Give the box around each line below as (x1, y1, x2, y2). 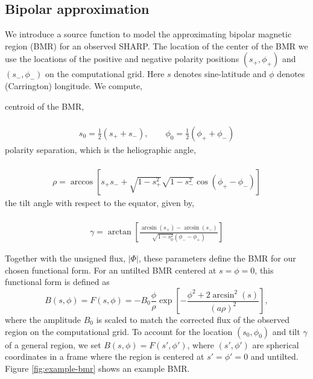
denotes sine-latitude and (174, 67, 267, 80)
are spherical (252, 338, 299, 351)
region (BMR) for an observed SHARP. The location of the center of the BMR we (5, 39, 308, 52)
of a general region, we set (5, 338, 101, 351)
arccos (70, 178, 93, 186)
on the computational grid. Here (45, 67, 165, 80)
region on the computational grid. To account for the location (5, 325, 233, 337)
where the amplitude (5, 313, 81, 326)
